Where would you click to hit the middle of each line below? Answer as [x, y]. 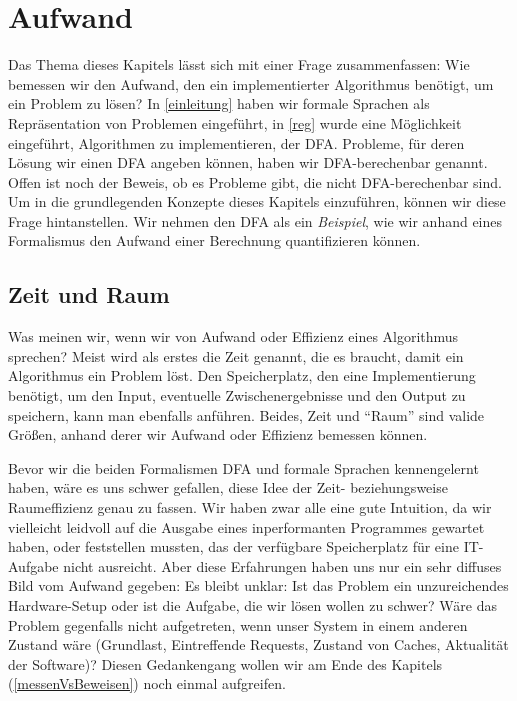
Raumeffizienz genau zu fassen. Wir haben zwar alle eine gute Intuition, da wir [250, 507]
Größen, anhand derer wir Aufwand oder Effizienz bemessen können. [218, 434]
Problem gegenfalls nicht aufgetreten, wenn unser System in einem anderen [238, 624]
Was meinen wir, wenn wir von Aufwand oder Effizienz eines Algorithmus [233, 336]
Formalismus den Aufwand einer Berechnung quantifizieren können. [214, 240]
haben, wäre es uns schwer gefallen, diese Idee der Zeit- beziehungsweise [228, 487]
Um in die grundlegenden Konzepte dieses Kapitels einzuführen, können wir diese [257, 201]
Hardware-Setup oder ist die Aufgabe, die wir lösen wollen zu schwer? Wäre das [252, 604]
